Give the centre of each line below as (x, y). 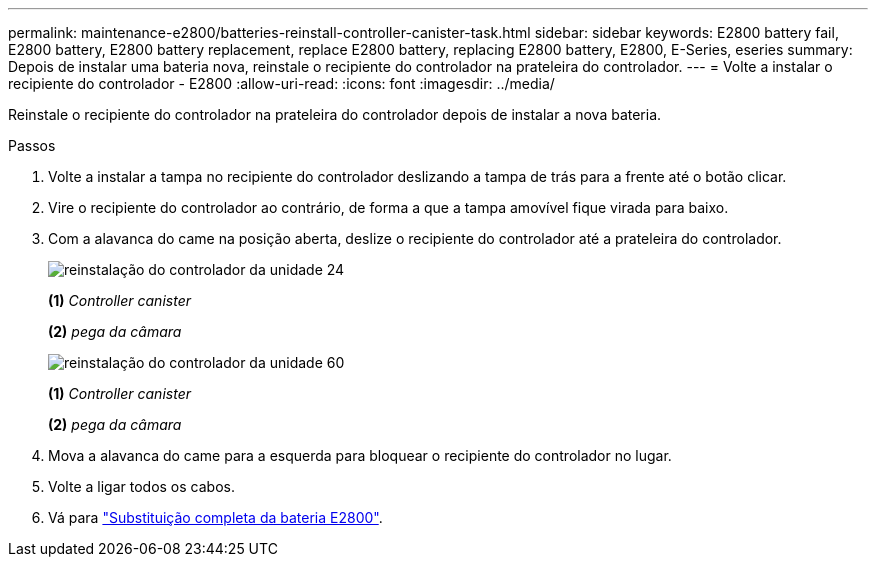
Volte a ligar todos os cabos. (141, 486)
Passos (32, 145)
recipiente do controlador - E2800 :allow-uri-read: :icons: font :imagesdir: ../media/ (281, 83)
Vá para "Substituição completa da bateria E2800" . (215, 517)
